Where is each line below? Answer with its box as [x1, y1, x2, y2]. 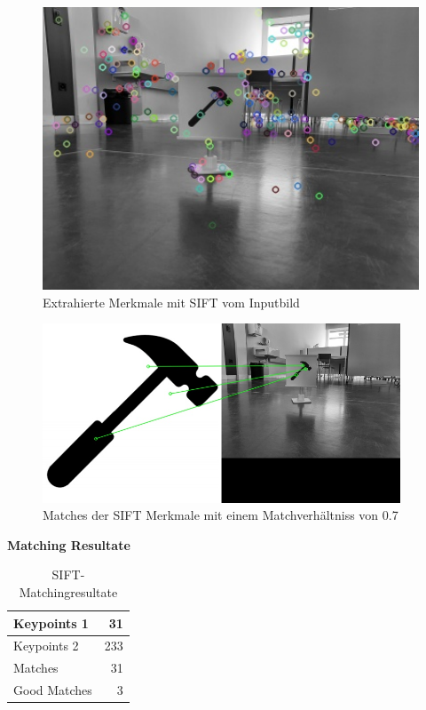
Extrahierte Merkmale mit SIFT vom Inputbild [43, 292, 300, 311]
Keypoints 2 [13, 636, 79, 655]
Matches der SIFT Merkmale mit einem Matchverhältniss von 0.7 [43, 506, 398, 524]
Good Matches [13, 681, 92, 699]
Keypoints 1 [13, 613, 89, 632]
